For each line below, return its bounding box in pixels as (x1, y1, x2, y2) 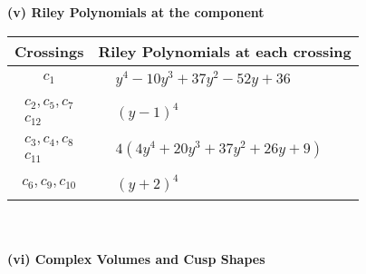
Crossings (14, 40, 84, 62)
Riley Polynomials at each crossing (98, 40, 352, 62)
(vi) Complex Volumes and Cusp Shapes (7, 249, 265, 268)
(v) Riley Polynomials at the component (7, 3, 265, 21)
